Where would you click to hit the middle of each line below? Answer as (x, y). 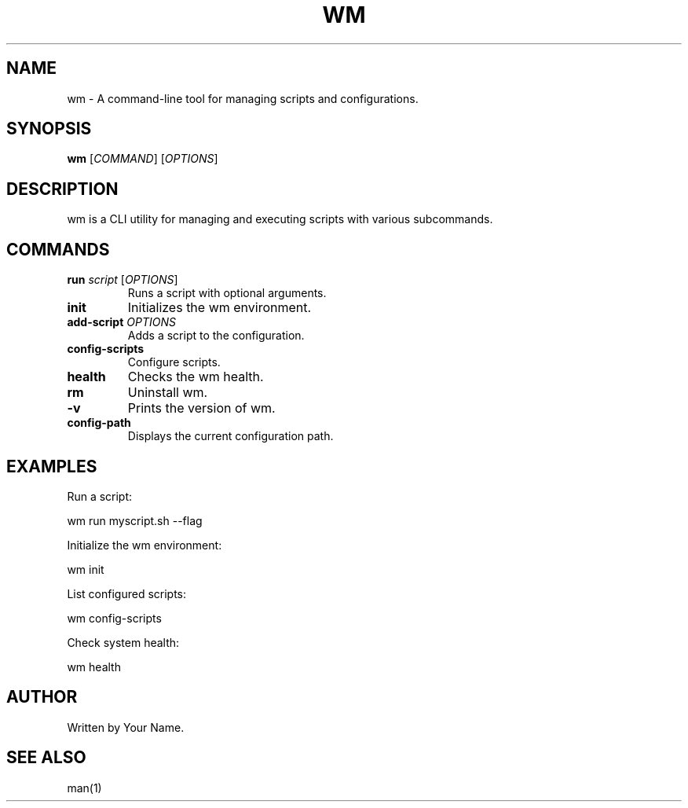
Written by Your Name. (126, 727)
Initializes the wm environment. (220, 308)
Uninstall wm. (168, 393)
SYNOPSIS (49, 129)
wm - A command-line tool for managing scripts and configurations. (243, 98)
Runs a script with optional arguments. (227, 293)
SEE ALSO (46, 758)
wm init (86, 569)
